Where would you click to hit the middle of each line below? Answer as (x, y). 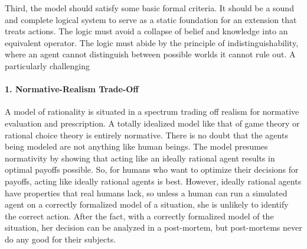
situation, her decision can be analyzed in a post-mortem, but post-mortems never (153, 227)
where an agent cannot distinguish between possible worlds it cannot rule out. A (150, 54)
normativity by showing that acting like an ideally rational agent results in (140, 158)
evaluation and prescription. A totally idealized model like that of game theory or (152, 123)
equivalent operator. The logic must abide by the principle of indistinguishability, (152, 42)
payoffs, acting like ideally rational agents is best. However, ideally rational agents (153, 181)
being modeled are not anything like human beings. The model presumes (136, 146)
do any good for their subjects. (61, 239)
